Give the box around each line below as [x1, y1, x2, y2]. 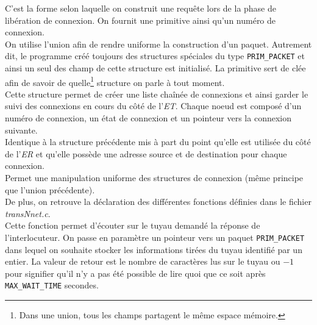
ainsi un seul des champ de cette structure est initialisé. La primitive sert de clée [5, 62, 306, 74]
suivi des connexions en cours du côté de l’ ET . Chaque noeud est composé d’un [5, 99, 302, 112]
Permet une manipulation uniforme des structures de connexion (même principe [5, 171, 304, 184]
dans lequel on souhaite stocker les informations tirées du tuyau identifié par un [5, 243, 302, 255]
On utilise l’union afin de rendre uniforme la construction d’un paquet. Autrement [5, 37, 312, 50]
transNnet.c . [5, 207, 51, 220]
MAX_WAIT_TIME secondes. [5, 279, 99, 291]
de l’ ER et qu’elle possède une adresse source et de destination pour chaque [5, 147, 287, 160]
